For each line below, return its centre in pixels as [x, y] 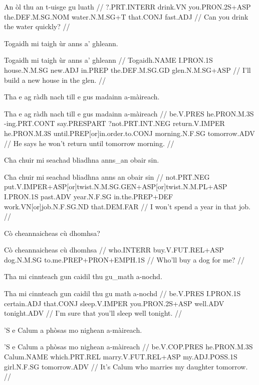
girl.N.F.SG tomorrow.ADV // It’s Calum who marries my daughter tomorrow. [126, 366]
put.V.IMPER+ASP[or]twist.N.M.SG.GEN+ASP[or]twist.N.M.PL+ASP [116, 186]
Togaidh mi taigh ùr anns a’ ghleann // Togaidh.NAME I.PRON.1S [108, 60]
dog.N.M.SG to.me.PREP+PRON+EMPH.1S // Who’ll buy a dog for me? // [124, 259]
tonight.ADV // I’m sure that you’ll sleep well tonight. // [93, 313]
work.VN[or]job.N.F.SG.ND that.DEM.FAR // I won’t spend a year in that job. [127, 206]
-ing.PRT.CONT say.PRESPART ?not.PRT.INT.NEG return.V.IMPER [114, 123]
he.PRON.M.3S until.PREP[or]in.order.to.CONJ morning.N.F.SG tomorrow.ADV [129, 133]
